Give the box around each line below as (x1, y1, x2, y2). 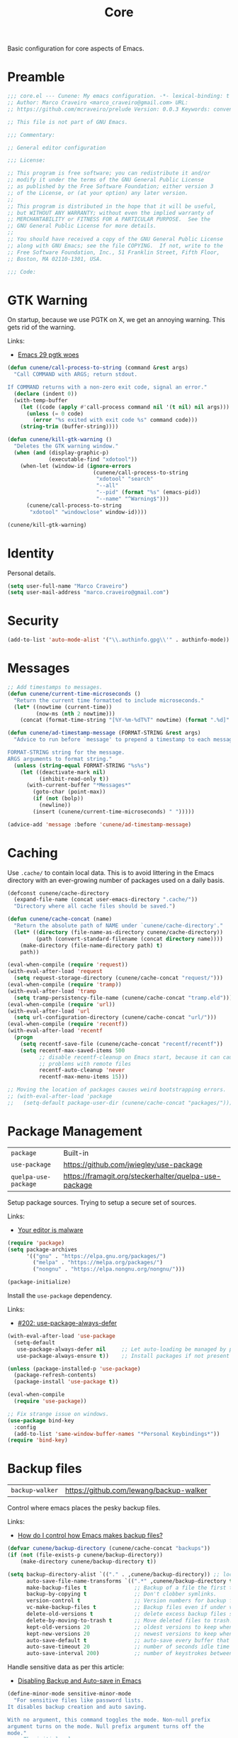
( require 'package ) (7, 1239, 65, 1247)
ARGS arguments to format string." (7, 755, 113, 762)
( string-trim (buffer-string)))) (20, 423, 119, 430)
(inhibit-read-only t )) (38, 775, 110, 782)
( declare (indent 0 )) (13, 390, 78, 397)
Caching (7, 845, 58, 861)
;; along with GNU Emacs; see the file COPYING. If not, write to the (7, 242, 223, 249)
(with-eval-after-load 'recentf (7, 1027, 103, 1035)
